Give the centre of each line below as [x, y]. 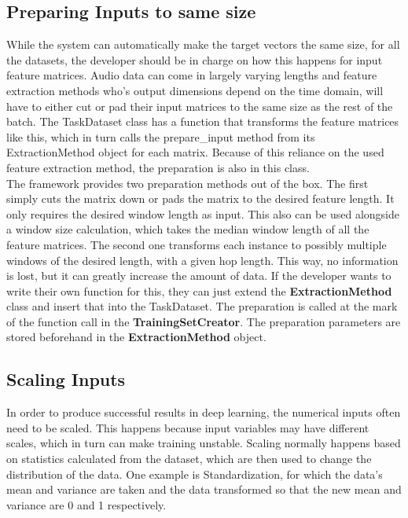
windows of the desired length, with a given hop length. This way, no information [202, 260]
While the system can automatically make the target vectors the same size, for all [203, 44]
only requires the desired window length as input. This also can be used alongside [203, 213]
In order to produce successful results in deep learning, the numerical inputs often [204, 412]
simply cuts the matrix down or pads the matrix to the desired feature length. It [200, 198]
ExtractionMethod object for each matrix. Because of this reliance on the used [195, 152]
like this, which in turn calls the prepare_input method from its [161, 136]
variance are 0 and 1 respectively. [86, 504]
